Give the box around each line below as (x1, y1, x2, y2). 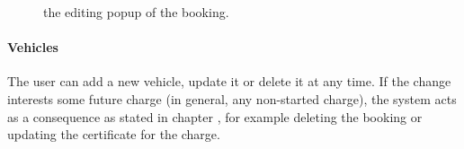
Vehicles (7, 38, 58, 57)
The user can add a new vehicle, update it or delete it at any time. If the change (7, 72, 451, 91)
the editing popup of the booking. (43, 3, 229, 21)
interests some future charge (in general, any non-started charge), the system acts (7, 89, 457, 108)
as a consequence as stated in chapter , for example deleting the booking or (7, 107, 423, 126)
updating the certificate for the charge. (7, 125, 220, 144)
